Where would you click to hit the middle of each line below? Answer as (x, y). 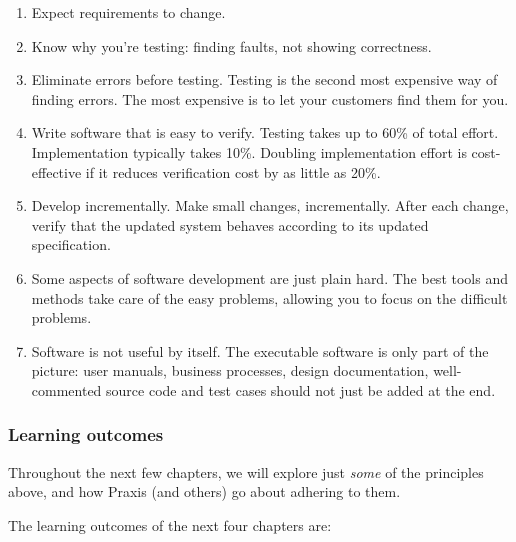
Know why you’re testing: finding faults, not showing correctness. (231, 45)
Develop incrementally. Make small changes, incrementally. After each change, (270, 205)
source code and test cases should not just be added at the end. (301, 389)
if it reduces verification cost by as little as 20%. (233, 171)
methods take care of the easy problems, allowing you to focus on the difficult (269, 297)
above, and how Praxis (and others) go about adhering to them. (204, 491)
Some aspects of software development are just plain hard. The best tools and (269, 277)
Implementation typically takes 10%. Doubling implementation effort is (249, 151)
